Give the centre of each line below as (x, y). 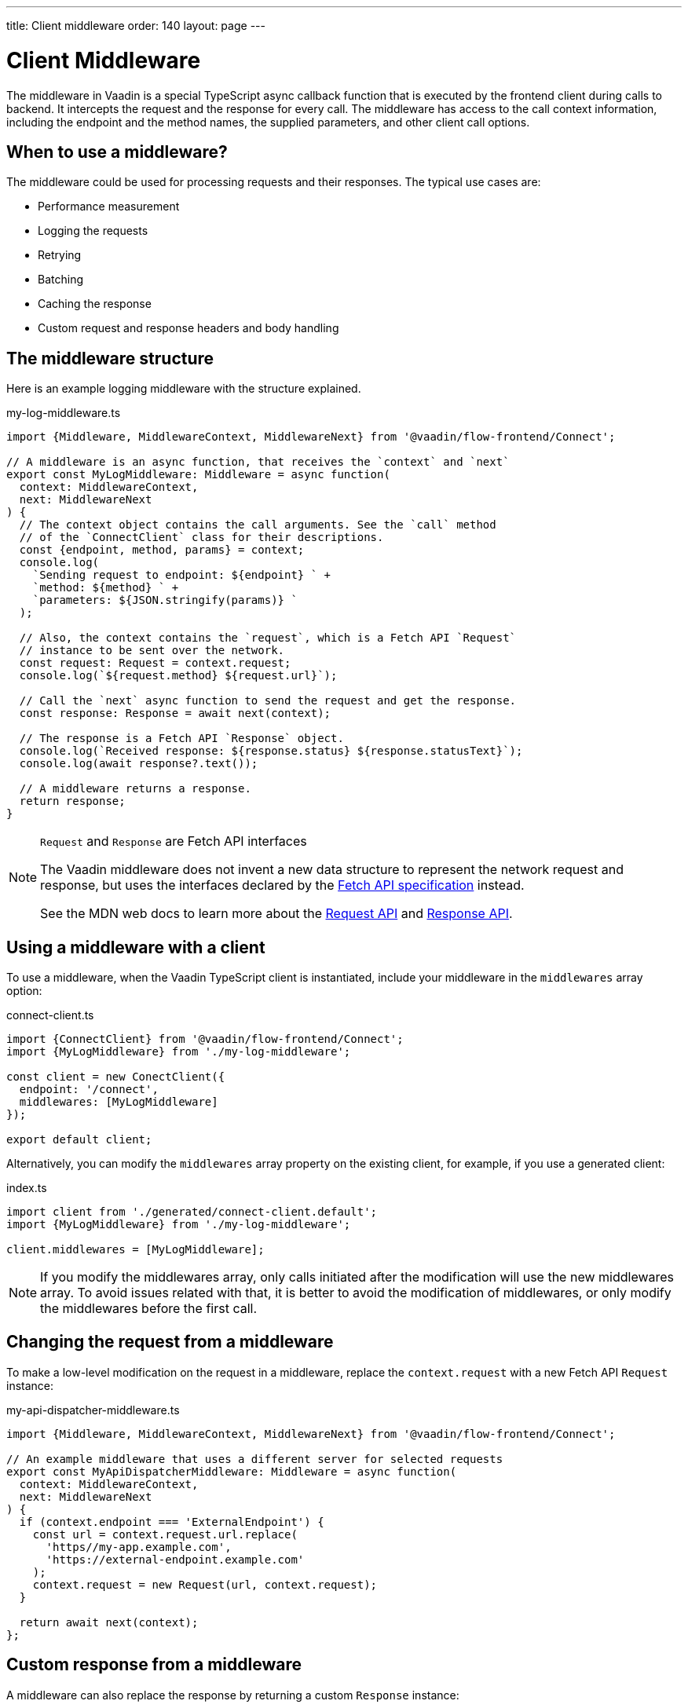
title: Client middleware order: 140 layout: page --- (136, 26)
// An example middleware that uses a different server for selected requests (255, 1459)
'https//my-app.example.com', (139, 1547)
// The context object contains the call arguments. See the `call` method (258, 525)
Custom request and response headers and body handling (188, 328)
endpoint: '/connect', (89, 1090)
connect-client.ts (50, 1015)
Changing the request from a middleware (170, 1342)
